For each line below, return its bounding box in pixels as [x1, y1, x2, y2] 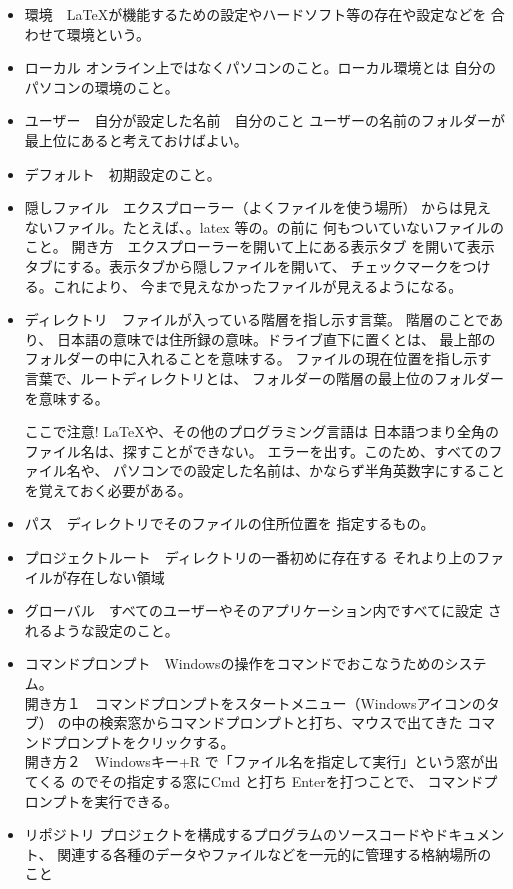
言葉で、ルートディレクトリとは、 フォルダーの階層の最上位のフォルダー [24, 367, 504, 388]
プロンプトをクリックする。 [52, 731, 235, 752]
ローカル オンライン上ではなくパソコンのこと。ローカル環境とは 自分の [24, 57, 497, 78]
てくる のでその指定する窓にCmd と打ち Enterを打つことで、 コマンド [24, 771, 484, 791]
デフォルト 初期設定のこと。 [24, 163, 221, 184]
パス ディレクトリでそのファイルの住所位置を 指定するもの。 [24, 513, 435, 534]
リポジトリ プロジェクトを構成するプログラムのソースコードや [24, 824, 435, 845]
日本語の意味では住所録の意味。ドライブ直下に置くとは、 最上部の [56, 328, 496, 349]
